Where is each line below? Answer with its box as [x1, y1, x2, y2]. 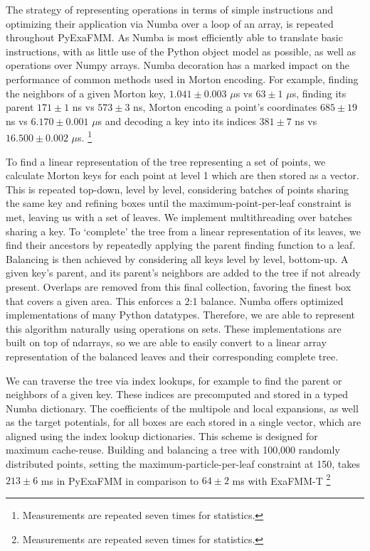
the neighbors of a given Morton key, [6, 85, 166, 100]
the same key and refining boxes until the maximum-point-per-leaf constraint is [6, 196, 351, 210]
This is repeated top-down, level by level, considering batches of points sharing [6, 181, 349, 196]
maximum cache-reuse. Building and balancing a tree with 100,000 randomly [6, 442, 340, 457]
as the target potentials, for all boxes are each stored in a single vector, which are [6, 414, 361, 429]
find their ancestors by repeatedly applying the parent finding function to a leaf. [6, 237, 356, 252]
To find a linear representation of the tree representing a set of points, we [6, 154, 326, 168]
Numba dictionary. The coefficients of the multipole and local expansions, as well [6, 400, 359, 415]
